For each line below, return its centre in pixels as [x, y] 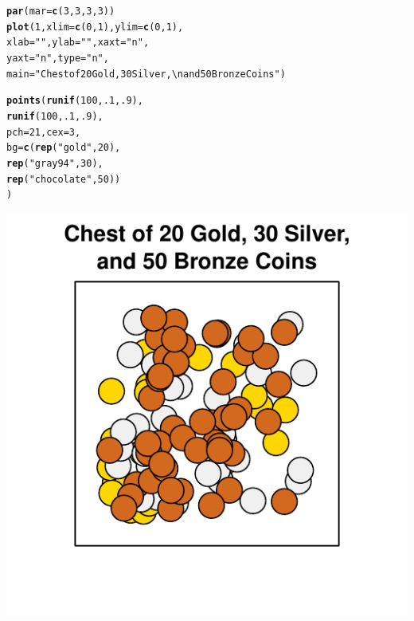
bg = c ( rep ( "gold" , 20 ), [64, 148]
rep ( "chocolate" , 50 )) [64, 179]
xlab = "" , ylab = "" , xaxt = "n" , [78, 43]
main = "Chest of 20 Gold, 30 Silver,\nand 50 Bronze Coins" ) [146, 74]
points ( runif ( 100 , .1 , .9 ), [75, 101]
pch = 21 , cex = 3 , [44, 132]
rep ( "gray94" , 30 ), [55, 163]
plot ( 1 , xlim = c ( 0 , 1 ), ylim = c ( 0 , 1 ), [95, 27]
